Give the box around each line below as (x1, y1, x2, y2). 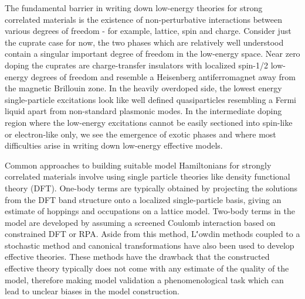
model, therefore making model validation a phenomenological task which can (5, 273, 284, 286)
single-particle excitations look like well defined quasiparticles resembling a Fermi (5, 93, 296, 105)
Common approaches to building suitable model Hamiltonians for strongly (5, 159, 272, 171)
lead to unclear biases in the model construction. (5, 285, 179, 297)
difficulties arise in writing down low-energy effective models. (5, 139, 223, 152)
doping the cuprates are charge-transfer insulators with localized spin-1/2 (5, 59, 269, 71)
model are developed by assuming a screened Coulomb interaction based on (5, 216, 276, 228)
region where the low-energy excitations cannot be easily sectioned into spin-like (5, 116, 293, 128)
